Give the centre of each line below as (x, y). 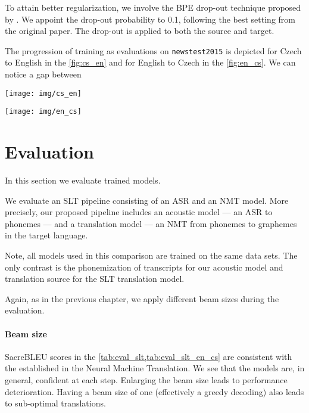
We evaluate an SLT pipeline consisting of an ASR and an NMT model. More (147, 200)
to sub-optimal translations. (55, 403)
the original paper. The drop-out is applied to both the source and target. (140, 31)
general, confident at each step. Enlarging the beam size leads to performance (146, 379)
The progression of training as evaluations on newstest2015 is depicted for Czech (153, 50)
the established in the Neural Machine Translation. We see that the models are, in (155, 368)
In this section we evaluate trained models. (83, 180)
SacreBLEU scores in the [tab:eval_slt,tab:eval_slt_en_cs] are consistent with (149, 356)
